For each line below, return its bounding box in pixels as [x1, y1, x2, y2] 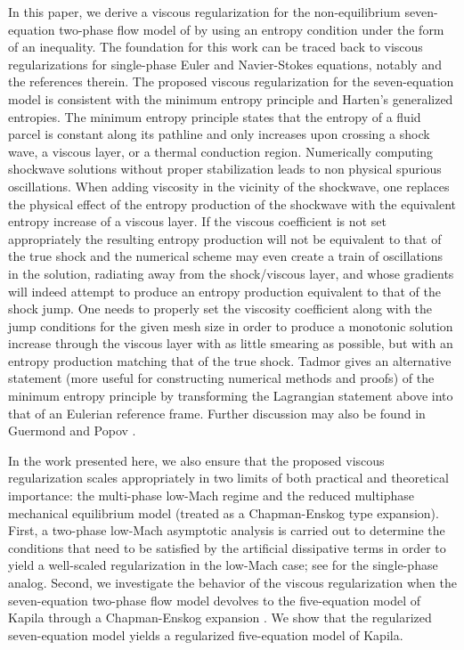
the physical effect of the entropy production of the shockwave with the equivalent [8, 194, 457, 213]
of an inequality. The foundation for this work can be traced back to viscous [8, 37, 423, 56]
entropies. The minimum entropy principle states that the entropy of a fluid [8, 107, 421, 126]
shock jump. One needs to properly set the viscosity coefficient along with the [8, 299, 433, 318]
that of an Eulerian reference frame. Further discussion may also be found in [8, 403, 426, 422]
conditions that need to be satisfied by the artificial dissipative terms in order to [8, 538, 446, 557]
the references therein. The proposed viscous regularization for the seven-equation [8, 72, 454, 91]
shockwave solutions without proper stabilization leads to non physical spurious [8, 159, 442, 178]
